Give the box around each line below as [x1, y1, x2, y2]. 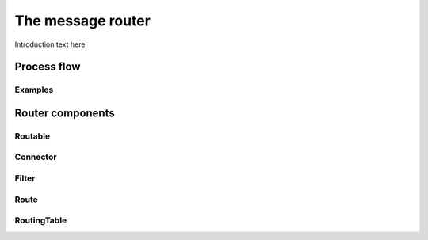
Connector [14, 151, 57, 162]
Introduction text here [14, 40, 86, 49]
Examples [14, 84, 54, 95]
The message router [14, 12, 151, 29]
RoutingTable [14, 215, 67, 226]
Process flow [14, 60, 81, 74]
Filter [14, 173, 36, 184]
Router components [14, 106, 115, 120]
